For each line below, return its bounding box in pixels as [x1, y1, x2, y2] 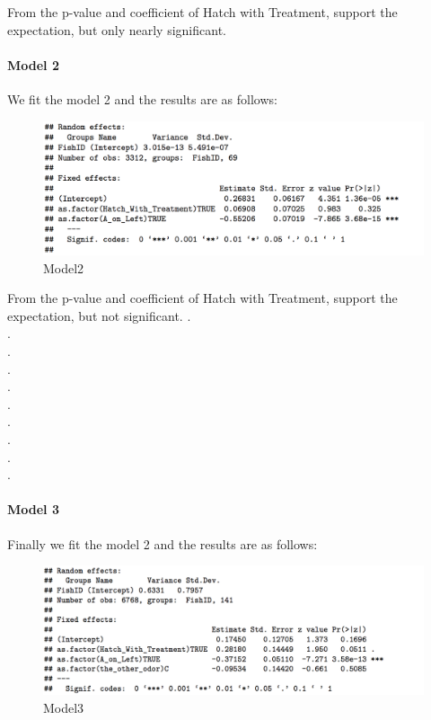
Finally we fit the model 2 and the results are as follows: [7, 534, 318, 553]
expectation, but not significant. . [7, 306, 191, 324]
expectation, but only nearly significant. [7, 20, 226, 39]
